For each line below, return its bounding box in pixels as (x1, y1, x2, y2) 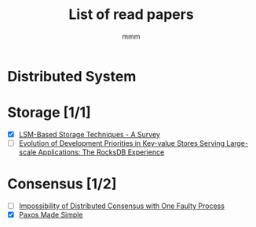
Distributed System (7, 67, 137, 85)
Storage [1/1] (7, 104, 91, 121)
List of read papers (68, 6, 194, 24)
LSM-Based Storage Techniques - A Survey (18, 129, 160, 139)
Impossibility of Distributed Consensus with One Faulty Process (18, 201, 225, 210)
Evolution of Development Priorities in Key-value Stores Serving (18, 138, 225, 147)
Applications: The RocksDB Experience (38, 147, 165, 157)
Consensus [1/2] (7, 175, 117, 193)
